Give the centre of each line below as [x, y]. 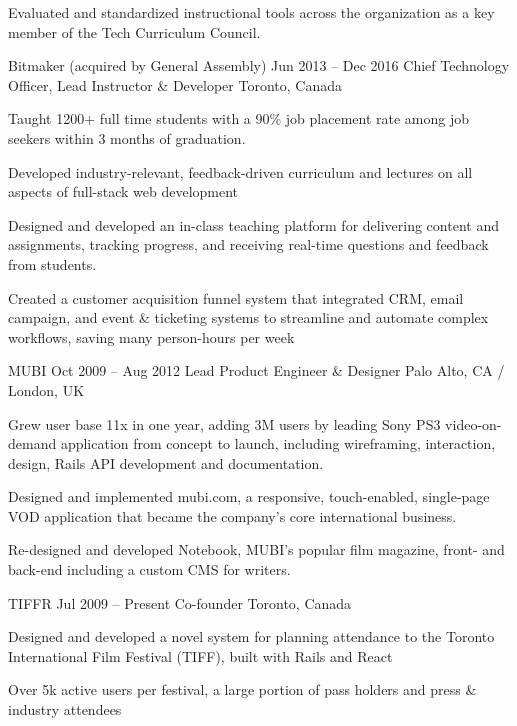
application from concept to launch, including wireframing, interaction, [278, 443]
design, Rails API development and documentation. [166, 462]
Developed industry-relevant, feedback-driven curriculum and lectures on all [240, 171]
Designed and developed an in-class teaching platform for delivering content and [253, 224]
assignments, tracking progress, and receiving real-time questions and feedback [248, 244]
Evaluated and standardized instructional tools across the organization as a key [251, 12]
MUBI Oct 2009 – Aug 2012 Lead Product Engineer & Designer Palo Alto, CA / [256, 370]
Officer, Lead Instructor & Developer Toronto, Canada [175, 84]
